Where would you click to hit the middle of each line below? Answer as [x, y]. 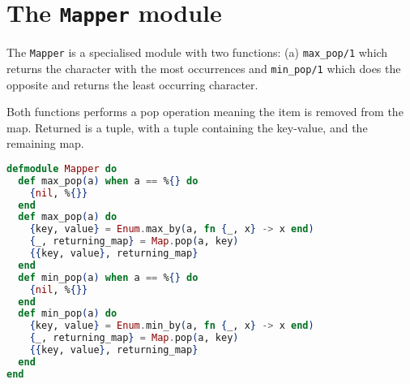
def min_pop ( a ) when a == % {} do [108, 277]
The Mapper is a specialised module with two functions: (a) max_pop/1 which [197, 52]
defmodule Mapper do [62, 168]
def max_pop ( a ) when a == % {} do [108, 181]
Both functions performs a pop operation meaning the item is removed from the [205, 112]
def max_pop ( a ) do [68, 217]
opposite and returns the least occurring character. [132, 84]
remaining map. [45, 143]
